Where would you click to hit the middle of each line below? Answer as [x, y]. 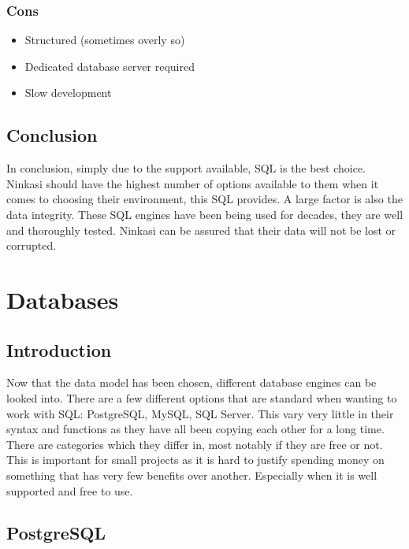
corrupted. [32, 245]
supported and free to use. [70, 490]
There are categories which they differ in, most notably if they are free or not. [195, 444]
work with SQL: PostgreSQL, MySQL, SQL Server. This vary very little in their [200, 413]
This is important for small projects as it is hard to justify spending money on [195, 460]
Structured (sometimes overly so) [105, 40]
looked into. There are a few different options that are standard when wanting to [202, 397]
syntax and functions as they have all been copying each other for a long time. [195, 429]
